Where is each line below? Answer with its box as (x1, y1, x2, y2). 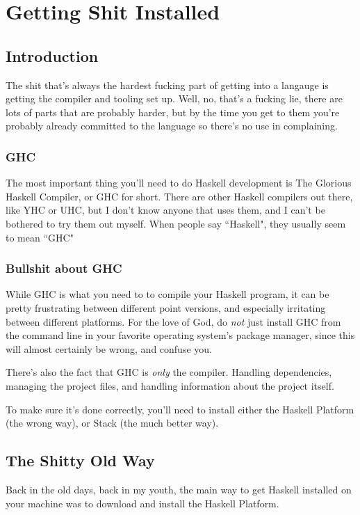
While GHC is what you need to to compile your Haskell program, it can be (6, 287, 329, 301)
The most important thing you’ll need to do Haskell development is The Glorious (6, 175, 352, 190)
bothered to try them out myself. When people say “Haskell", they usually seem (6, 216, 346, 230)
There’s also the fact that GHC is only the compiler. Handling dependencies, (6, 365, 332, 379)
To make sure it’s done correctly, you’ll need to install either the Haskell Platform (6, 402, 354, 416)
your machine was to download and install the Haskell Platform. (6, 496, 279, 510)
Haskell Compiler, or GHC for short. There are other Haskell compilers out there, (6, 189, 353, 203)
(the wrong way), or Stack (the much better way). (6, 415, 219, 430)
